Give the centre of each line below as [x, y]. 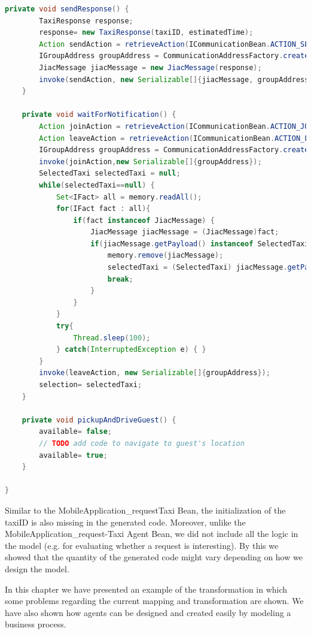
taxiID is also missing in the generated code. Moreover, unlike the [125, 522]
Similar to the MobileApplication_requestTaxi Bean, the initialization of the [145, 510]
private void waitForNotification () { [99, 115]
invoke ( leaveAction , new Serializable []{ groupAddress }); [155, 373]
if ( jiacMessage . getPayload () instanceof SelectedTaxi [200, 244]
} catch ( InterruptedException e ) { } [131, 350]
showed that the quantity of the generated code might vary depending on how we [154, 557]
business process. [36, 624]
